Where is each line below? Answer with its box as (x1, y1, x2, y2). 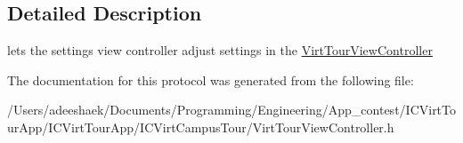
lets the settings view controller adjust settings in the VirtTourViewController (7, 41, 433, 60)
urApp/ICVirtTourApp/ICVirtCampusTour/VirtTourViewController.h (7, 117, 394, 136)
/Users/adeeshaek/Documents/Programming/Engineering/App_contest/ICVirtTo (7, 100, 457, 119)
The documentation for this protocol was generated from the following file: (7, 70, 414, 89)
